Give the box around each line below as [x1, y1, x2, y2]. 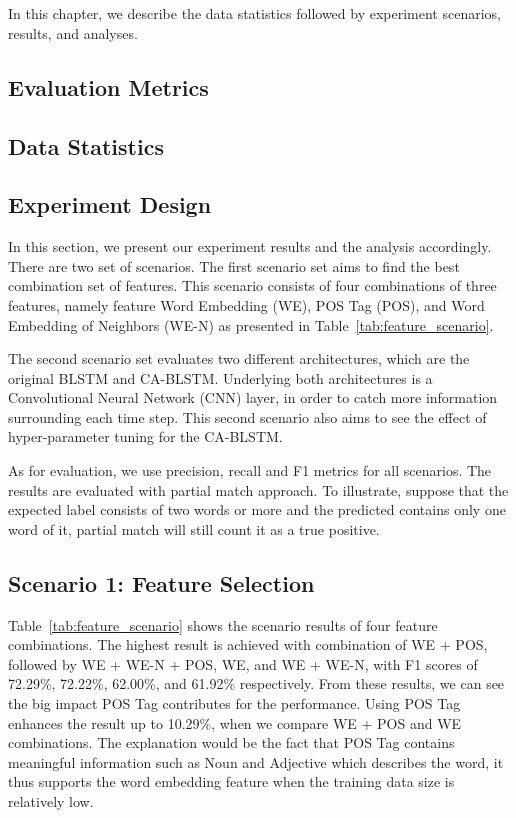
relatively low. [8, 791, 94, 811]
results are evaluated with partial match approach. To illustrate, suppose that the [8, 479, 509, 500]
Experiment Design [8, 189, 212, 220]
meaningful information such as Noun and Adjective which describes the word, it [8, 751, 504, 772]
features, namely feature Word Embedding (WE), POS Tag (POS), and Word [8, 294, 485, 315]
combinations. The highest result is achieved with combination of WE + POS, [8, 634, 488, 655]
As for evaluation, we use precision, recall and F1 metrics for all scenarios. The [8, 460, 492, 481]
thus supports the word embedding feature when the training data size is [8, 771, 455, 792]
